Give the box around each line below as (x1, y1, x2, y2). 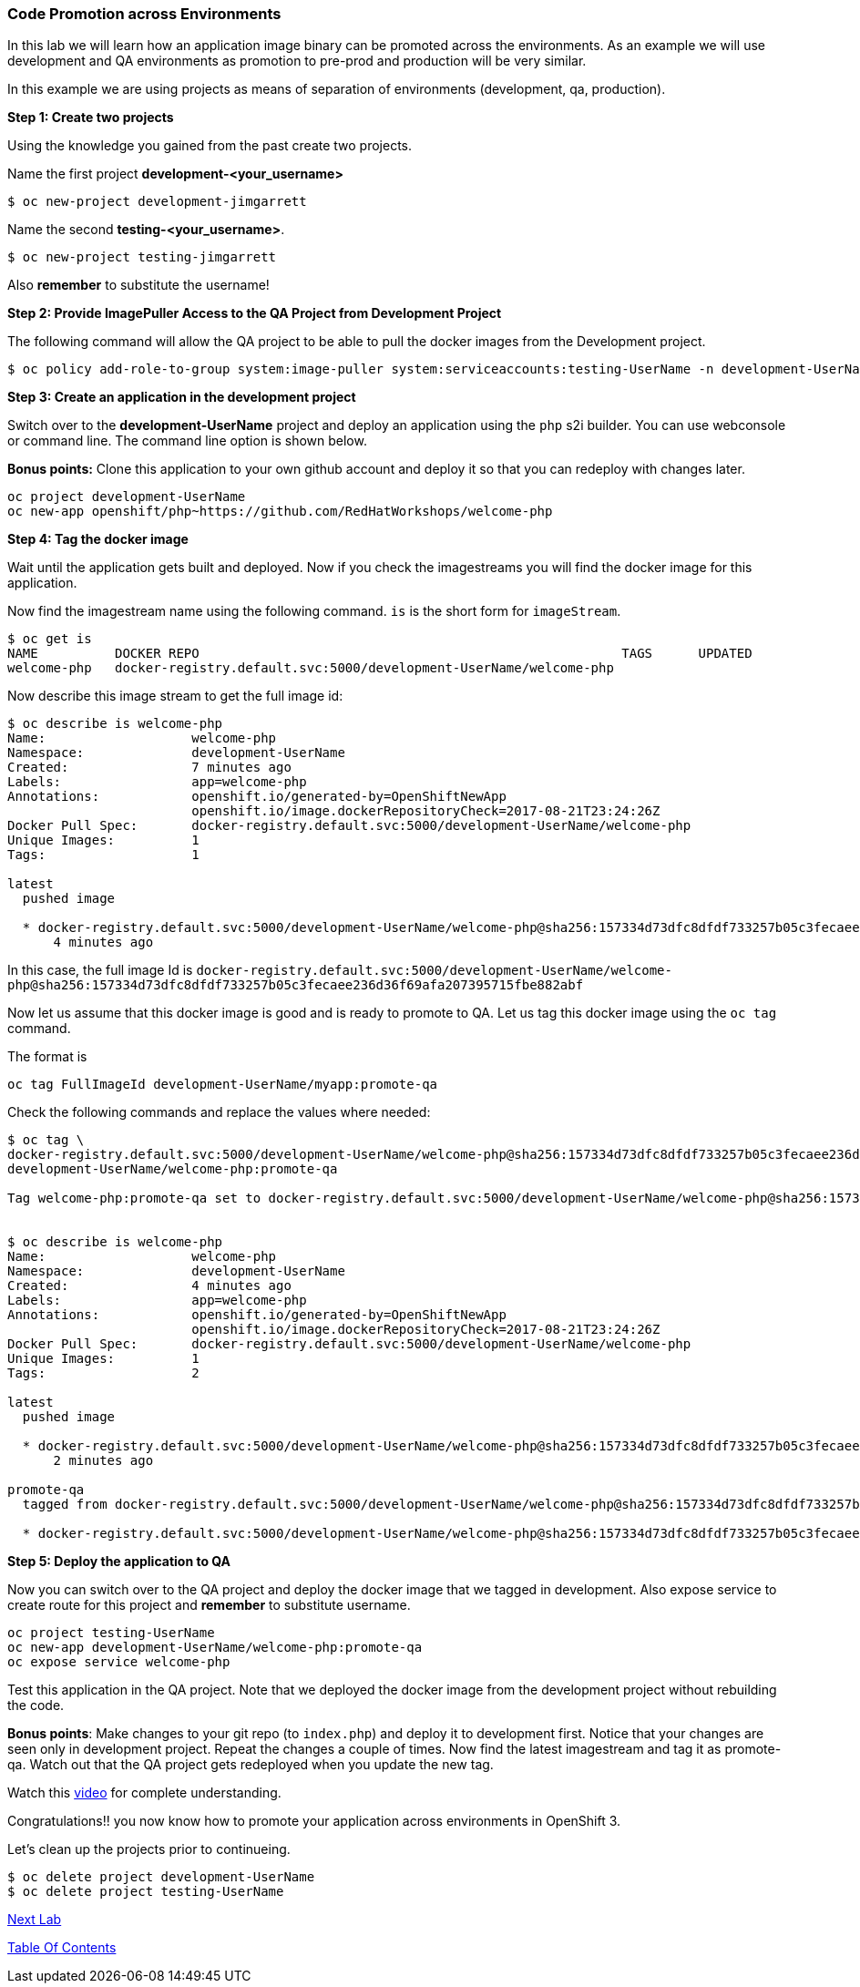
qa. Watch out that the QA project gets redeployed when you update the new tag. (7, 1757, 494, 1773)
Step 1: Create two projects (7, 109, 174, 126)
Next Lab (7, 1911, 62, 1928)
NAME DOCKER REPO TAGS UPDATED (7, 646, 752, 661)
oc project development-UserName (7, 489, 246, 505)
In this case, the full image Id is (7, 962, 193, 978)
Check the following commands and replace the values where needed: (7, 1104, 431, 1121)
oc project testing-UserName (7, 1625, 215, 1641)
